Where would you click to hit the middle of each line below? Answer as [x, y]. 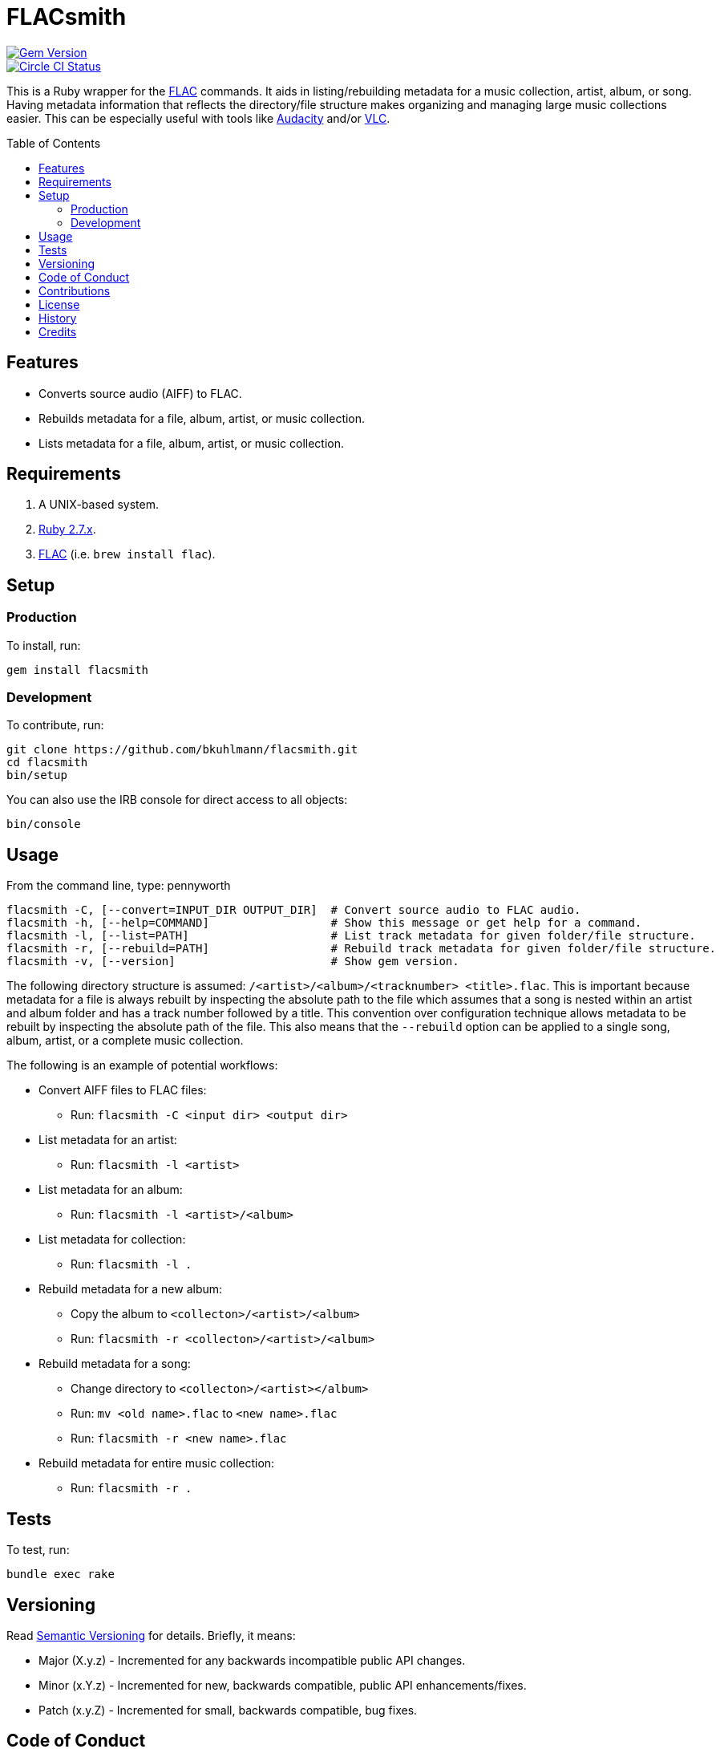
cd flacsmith [47, 763]
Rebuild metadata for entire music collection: [157, 1463]
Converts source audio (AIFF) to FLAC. [140, 393]
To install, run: [44, 645]
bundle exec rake [61, 1575]
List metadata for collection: [112, 1240]
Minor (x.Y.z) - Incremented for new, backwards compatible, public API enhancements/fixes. [283, 1685]
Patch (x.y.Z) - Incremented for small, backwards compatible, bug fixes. [228, 1710]
